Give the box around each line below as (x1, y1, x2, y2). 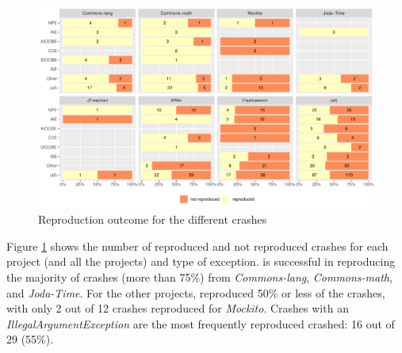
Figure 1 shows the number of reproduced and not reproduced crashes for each (6, 237, 389, 254)
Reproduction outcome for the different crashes (38, 211, 267, 228)
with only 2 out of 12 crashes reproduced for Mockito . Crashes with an (6, 300, 349, 317)
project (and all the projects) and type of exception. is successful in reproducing (6, 253, 396, 270)
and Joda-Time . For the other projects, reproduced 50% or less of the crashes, (6, 284, 385, 301)
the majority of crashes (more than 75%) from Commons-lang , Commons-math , (6, 269, 392, 286)
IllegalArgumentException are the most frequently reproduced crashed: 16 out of (6, 315, 395, 332)
